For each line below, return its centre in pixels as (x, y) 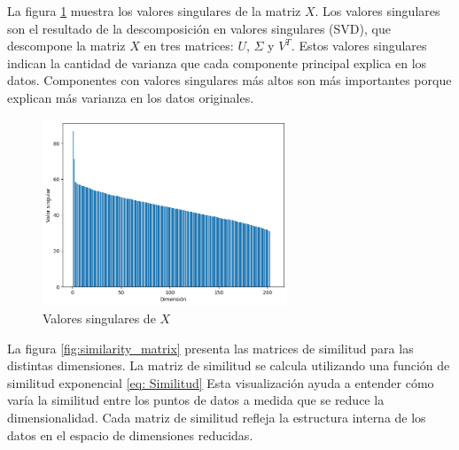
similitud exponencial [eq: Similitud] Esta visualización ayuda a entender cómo (221, 382)
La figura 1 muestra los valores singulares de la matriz (154, 11)
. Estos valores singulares (359, 46)
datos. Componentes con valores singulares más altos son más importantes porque (229, 80)
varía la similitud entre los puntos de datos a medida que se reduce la (196, 400)
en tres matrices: (189, 46)
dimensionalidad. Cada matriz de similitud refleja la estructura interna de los (217, 418)
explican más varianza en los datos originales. (131, 97)
